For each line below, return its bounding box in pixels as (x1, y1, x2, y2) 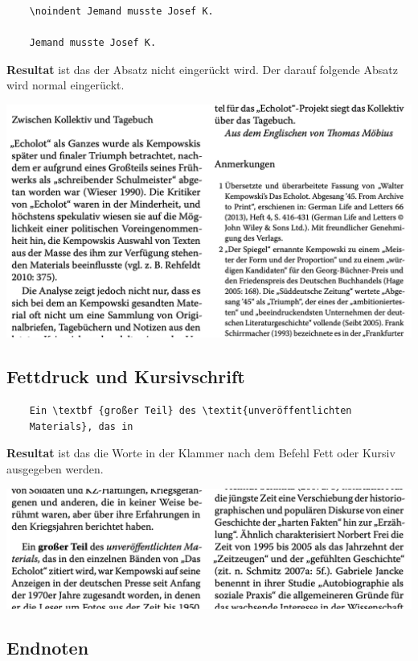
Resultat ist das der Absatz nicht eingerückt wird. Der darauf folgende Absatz (6, 60, 398, 77)
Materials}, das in (29, 420, 133, 432)
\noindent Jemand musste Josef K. (29, 6, 214, 17)
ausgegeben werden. (6, 460, 104, 477)
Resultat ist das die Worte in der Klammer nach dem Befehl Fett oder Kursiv (6, 444, 395, 461)
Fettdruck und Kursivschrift (6, 364, 245, 389)
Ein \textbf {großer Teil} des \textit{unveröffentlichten (29, 405, 352, 417)
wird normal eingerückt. (6, 76, 125, 93)
